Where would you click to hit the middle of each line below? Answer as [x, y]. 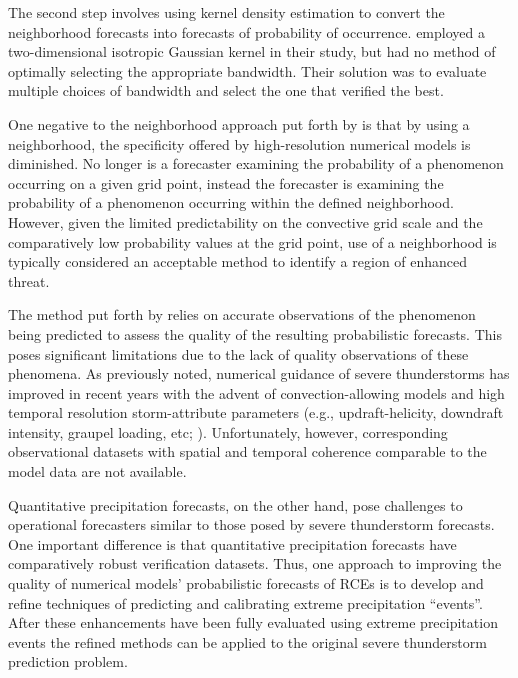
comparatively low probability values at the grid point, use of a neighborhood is [252, 241]
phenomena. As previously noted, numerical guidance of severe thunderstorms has [259, 373]
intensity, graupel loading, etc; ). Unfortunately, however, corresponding [228, 431]
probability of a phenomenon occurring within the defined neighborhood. [231, 202]
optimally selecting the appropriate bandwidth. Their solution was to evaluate [247, 70]
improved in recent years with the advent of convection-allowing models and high [256, 392]
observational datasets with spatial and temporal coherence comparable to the [247, 451]
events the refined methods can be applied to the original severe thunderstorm [247, 641]
